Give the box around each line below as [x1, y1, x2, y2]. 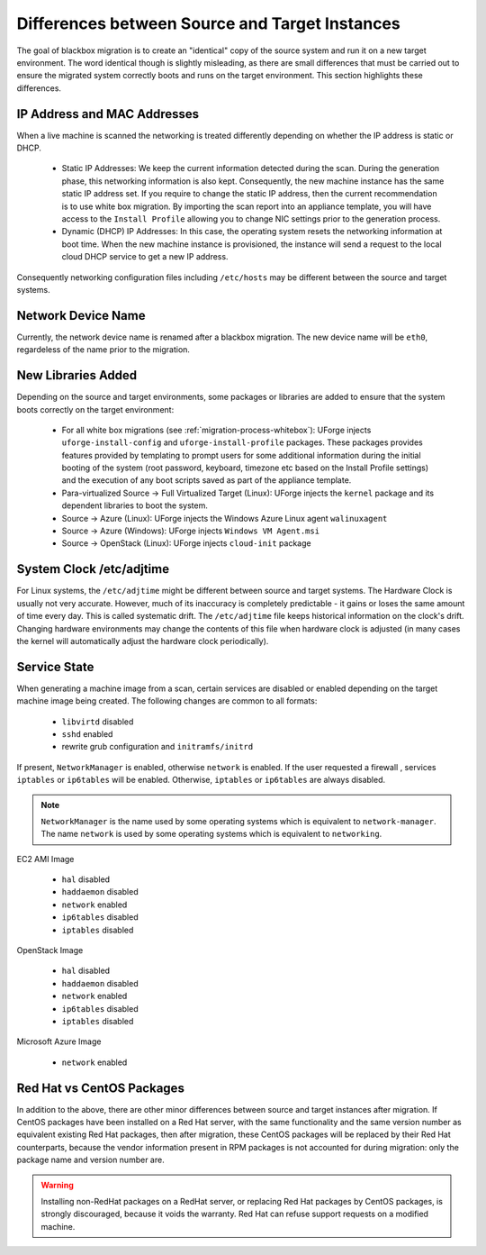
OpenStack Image [16, 945, 84, 956]
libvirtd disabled [61, 716, 134, 727]
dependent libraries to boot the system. [61, 500, 209, 511]
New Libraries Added [16, 368, 138, 383]
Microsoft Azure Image [16, 1036, 102, 1047]
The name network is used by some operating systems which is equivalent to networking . [40, 829, 382, 840]
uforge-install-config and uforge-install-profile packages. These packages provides [61, 437, 423, 448]
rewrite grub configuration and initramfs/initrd [61, 741, 254, 752]
